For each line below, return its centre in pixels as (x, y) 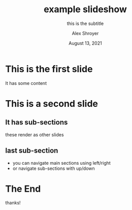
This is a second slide (52, 103)
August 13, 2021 (85, 43)
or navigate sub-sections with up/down (54, 168)
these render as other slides (35, 134)
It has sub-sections (37, 122)
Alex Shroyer (85, 33)
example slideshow (85, 9)
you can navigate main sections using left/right (61, 163)
